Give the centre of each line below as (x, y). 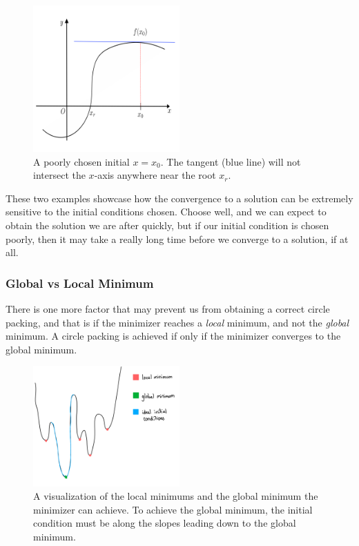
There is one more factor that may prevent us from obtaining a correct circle (168, 308)
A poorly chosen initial (81, 161)
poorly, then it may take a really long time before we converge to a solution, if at (177, 238)
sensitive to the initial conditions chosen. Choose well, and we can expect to (166, 212)
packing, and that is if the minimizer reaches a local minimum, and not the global (177, 322)
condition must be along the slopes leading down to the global (165, 523)
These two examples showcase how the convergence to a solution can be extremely (179, 198)
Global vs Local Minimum (80, 283)
